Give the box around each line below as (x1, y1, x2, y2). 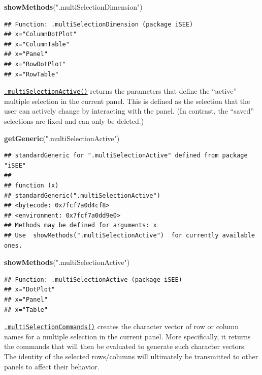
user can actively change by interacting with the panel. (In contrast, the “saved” (4, 105, 254, 116)
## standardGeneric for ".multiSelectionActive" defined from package (4, 152, 248, 159)
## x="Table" (4, 306, 48, 313)
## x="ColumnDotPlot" (4, 31, 77, 38)
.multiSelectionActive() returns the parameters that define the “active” (4, 86, 237, 96)
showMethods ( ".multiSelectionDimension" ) (4, 2, 143, 12)
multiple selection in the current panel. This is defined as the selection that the (4, 95, 250, 106)
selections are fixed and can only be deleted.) (4, 116, 144, 126)
